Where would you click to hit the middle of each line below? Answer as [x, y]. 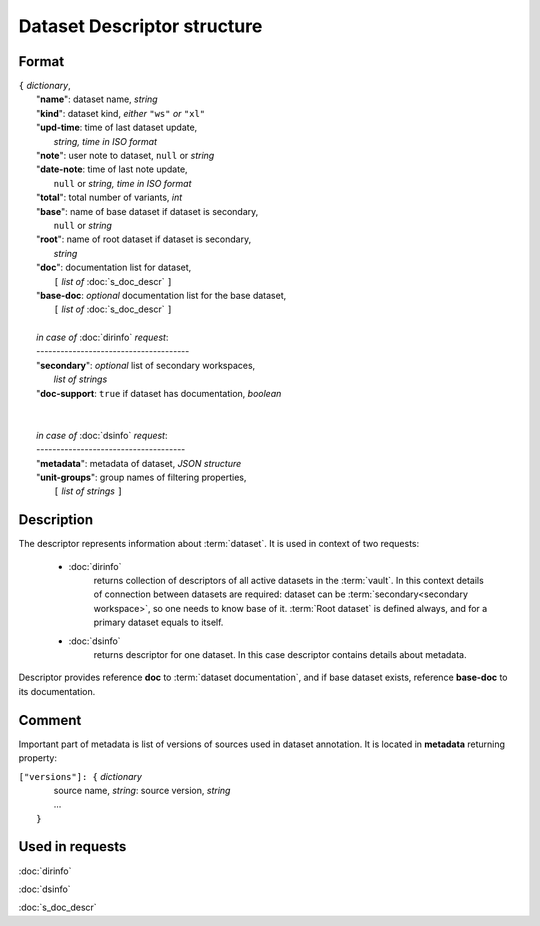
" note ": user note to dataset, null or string [125, 156]
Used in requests [72, 846]
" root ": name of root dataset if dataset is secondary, [144, 239]
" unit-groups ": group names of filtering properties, [141, 477]
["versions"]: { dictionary [80, 776]
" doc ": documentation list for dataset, [114, 267]
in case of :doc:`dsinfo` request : [102, 435]
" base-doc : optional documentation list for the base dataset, [161, 295]
